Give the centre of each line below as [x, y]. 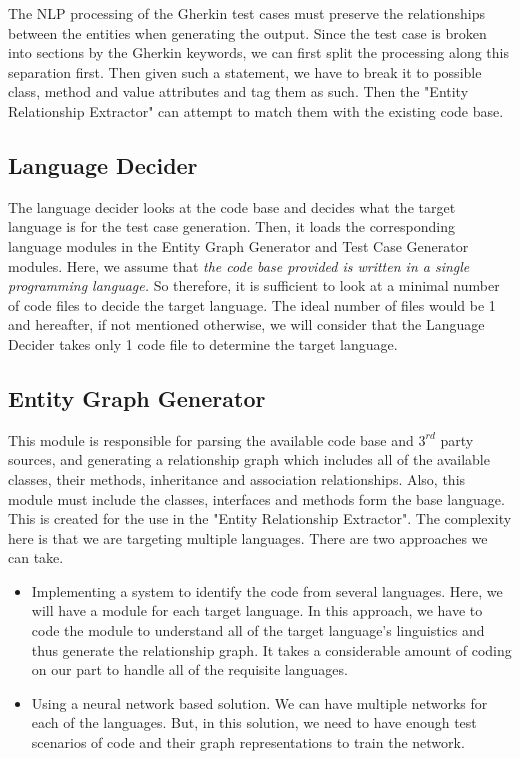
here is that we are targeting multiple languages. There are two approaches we [248, 537]
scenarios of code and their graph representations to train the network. [248, 742]
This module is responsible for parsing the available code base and [211, 439]
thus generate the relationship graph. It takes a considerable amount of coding [271, 649]
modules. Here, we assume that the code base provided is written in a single [239, 265]
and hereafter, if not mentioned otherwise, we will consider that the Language [246, 324]
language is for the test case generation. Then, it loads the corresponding [231, 226]
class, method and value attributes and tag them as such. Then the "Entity [238, 91]
